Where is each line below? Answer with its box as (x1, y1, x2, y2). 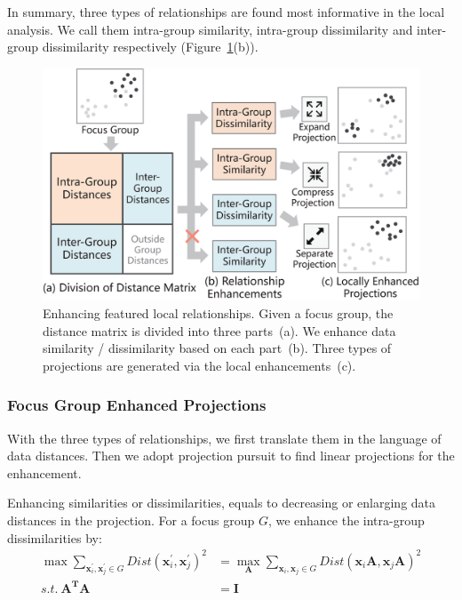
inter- (417, 20, 447, 38)
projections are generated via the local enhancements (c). (43, 356, 356, 374)
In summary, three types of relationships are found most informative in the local (7, 3, 445, 20)
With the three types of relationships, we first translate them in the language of (7, 428, 442, 447)
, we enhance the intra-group (267, 511, 425, 530)
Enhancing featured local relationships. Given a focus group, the (43, 304, 394, 323)
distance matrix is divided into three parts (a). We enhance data (43, 321, 396, 340)
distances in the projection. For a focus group (7, 511, 255, 530)
